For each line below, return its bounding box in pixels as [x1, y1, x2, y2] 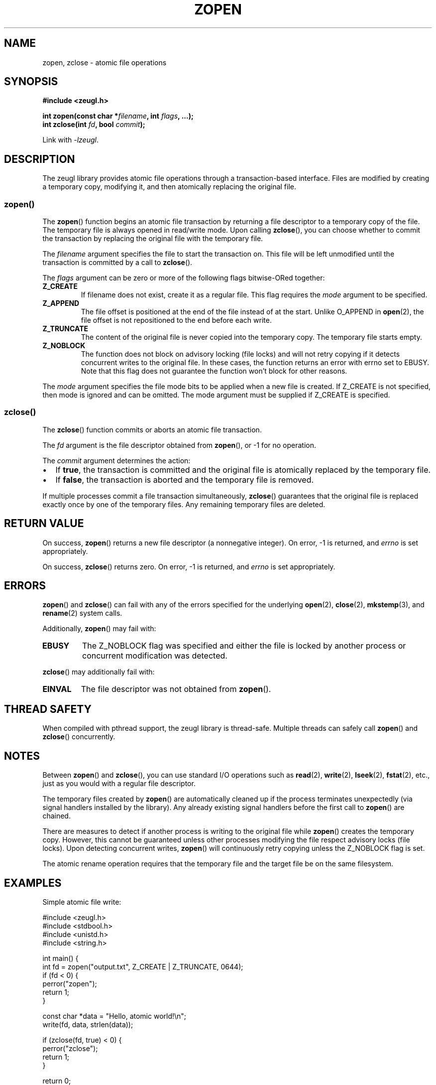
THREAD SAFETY [4, 702, 92, 715]
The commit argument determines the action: [42, 456, 191, 465]
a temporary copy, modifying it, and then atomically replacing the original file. [42, 182, 296, 191]
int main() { [42, 954, 79, 962]
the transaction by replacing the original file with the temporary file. [42, 234, 263, 243]
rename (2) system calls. [42, 609, 122, 618]
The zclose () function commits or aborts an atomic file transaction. [42, 425, 262, 434]
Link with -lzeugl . [42, 136, 99, 144]
